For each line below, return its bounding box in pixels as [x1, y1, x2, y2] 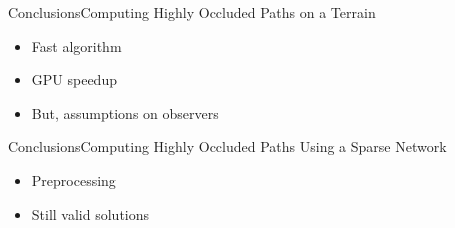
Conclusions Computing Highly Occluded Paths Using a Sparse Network [8, 136, 447, 157]
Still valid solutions [31, 203, 150, 224]
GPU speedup [31, 69, 117, 90]
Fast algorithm [31, 35, 122, 56]
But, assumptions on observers [31, 102, 219, 123]
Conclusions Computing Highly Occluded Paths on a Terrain [8, 2, 376, 22]
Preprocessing [31, 169, 116, 190]
